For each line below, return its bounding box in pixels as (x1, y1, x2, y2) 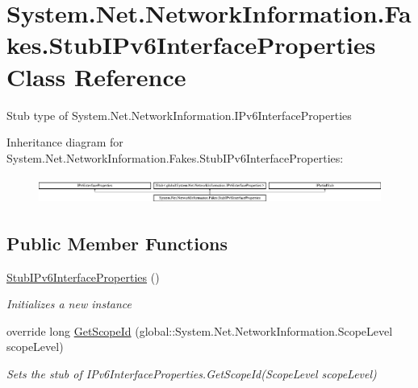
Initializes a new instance (6, 295, 132, 312)
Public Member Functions (6, 230, 228, 255)
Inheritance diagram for (6, 134, 123, 151)
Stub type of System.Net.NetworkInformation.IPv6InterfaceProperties (6, 106, 352, 123)
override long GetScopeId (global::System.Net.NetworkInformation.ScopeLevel (6, 322, 393, 339)
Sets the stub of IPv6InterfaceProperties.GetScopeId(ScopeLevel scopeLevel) (6, 365, 377, 382)
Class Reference (6, 60, 186, 93)
